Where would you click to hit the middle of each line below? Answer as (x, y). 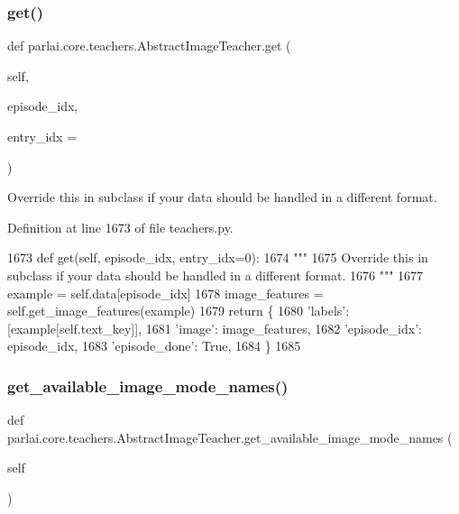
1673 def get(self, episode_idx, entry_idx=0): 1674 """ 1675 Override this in (218, 257)
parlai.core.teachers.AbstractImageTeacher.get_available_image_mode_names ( (230, 437)
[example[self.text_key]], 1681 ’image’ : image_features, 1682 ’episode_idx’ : (215, 328)
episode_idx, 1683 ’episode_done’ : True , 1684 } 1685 (154, 346)
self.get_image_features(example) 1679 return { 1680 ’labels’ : (179, 311)
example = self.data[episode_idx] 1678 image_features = (165, 293)
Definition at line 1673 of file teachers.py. (120, 227)
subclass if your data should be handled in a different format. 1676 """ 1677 (216, 275)
